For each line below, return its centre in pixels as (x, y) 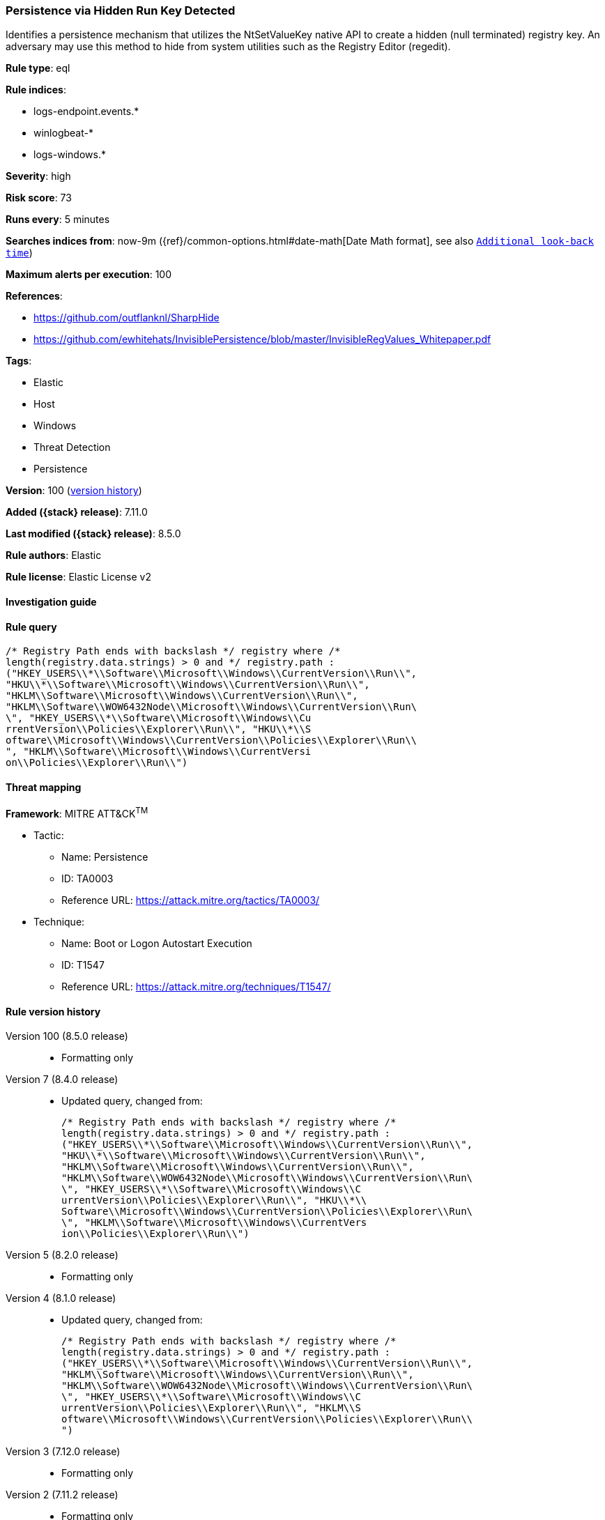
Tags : (19, 361)
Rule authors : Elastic (54, 555)
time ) (19, 253)
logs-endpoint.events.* (86, 112)
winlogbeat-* (63, 133)
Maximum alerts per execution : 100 (89, 275)
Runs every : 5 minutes (58, 220)
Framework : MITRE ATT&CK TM (77, 813)
